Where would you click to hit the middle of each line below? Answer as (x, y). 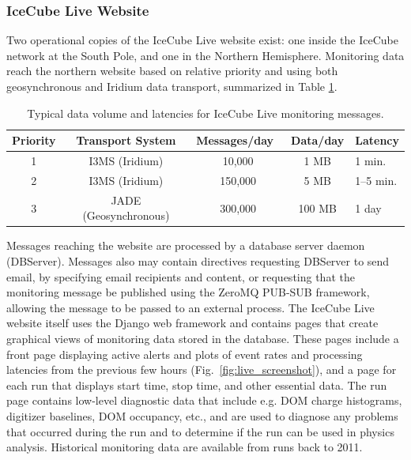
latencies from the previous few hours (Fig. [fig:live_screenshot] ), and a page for (202, 370)
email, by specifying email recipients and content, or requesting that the (181, 276)
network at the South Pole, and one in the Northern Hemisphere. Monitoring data (205, 55)
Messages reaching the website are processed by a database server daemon (186, 245)
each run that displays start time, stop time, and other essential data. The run (197, 385)
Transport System (126, 140)
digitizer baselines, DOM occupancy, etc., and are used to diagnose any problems (202, 415)
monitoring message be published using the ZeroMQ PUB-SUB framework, (188, 292)
